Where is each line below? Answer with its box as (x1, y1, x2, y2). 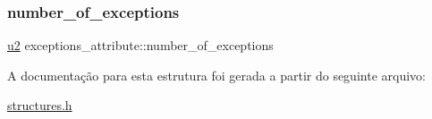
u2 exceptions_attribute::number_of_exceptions (7, 36, 274, 55)
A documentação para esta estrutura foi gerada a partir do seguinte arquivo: (7, 65, 426, 84)
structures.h (7, 96, 72, 115)
